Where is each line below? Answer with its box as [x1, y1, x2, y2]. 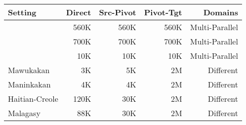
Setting [8, 6, 37, 18]
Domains [203, 6, 238, 18]
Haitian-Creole [8, 93, 58, 104]
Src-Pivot [99, 6, 136, 18]
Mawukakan [8, 64, 50, 76]
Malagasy [8, 107, 41, 119]
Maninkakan [8, 79, 51, 90]
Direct [66, 6, 91, 18]
